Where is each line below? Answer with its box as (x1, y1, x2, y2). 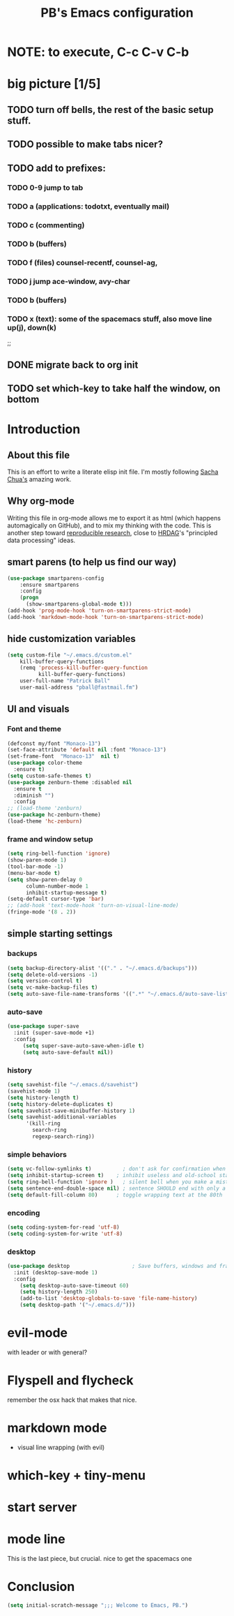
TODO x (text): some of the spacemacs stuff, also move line (7, 314, 212, 324)
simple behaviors (7, 1149, 68, 1159)
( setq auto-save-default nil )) (22, 1049, 114, 1056)
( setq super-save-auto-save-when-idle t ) (22, 1042, 145, 1049)
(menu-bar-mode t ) (7, 869, 61, 876)
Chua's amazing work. (7, 475, 72, 484)
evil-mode (7, 1325, 68, 1341)
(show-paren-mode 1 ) (7, 857, 68, 864)
